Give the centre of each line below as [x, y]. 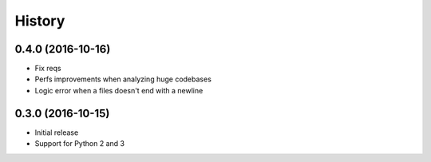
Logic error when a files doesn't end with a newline [119, 90]
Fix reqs [48, 69]
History [40, 21]
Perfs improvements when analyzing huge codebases [123, 79]
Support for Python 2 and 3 [80, 144]
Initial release [57, 132]
